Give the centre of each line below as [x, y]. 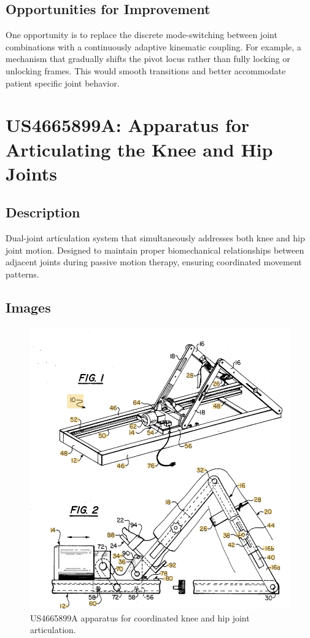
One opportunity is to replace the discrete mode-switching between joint [141, 35]
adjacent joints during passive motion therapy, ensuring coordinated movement [154, 262]
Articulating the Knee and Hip [139, 149]
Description [43, 212]
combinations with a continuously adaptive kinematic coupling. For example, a [153, 46]
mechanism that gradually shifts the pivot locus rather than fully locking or [148, 59]
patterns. [22, 274]
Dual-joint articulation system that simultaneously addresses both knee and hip [155, 238]
